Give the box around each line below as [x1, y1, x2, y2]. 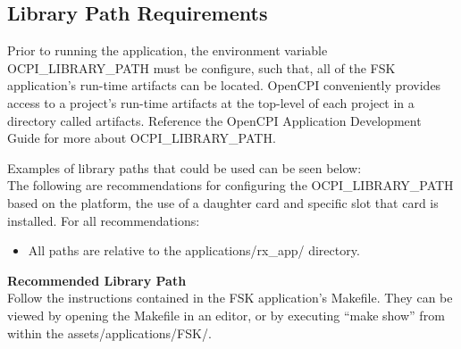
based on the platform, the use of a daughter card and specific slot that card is [7, 193, 439, 212]
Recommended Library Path [7, 270, 187, 289]
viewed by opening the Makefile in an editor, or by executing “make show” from [7, 305, 445, 324]
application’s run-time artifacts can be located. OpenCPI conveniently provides [7, 76, 441, 95]
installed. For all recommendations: [7, 211, 200, 229]
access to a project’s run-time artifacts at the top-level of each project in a [7, 93, 415, 112]
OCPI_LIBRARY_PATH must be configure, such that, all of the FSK [7, 58, 396, 77]
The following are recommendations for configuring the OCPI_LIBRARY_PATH [7, 176, 454, 195]
